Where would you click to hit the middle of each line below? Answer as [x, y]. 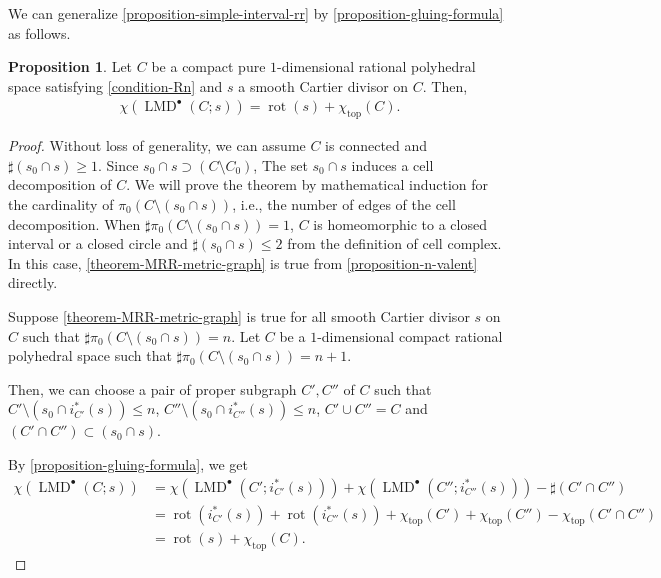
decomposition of [60, 184]
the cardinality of [61, 203]
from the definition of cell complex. [394, 243]
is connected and [376, 145]
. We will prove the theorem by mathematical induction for [307, 184]
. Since [118, 164]
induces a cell [392, 164]
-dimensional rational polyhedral [376, 66]
